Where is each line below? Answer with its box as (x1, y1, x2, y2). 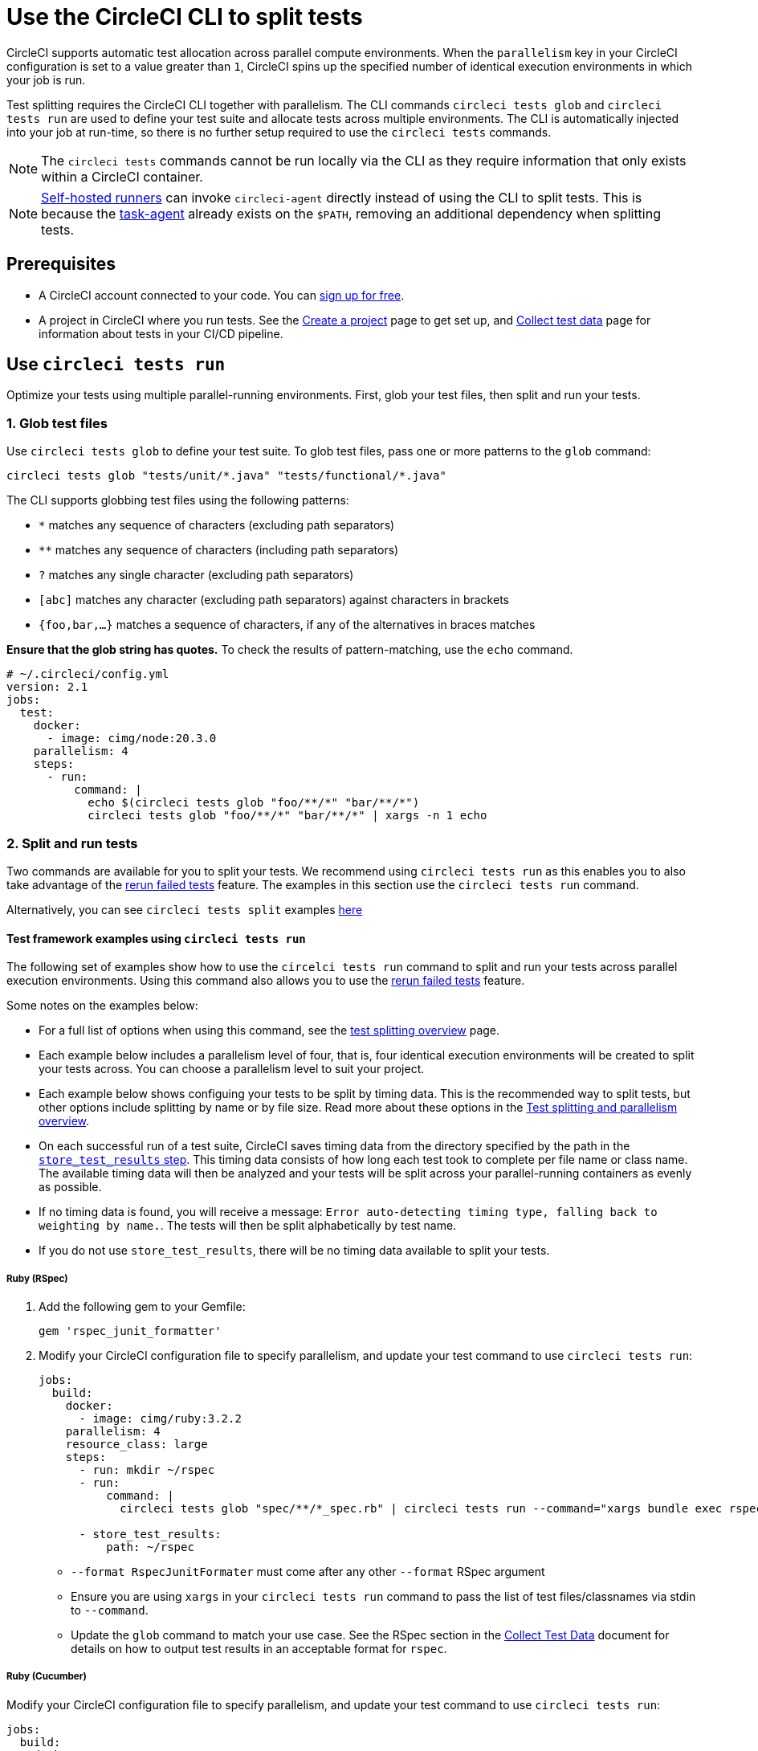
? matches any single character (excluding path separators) (39, 568, 354, 582)
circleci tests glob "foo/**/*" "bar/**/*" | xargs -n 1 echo (88, 809, 487, 822)
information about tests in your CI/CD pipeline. (39, 326, 283, 341)
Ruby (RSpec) (6, 1272, 68, 1284)
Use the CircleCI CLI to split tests (6, 3, 363, 31)
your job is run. (6, 72, 86, 87)
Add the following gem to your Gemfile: (39, 1299, 246, 1313)
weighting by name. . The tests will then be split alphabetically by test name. (39, 1218, 457, 1233)
